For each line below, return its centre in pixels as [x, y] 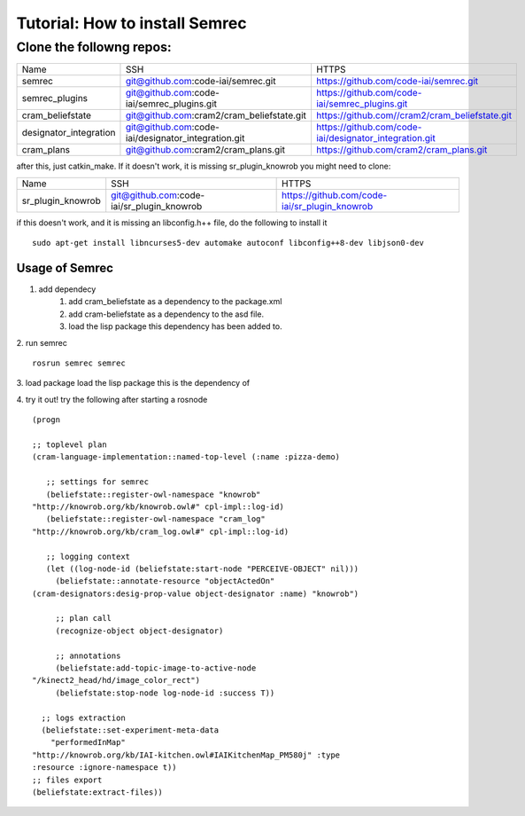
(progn [46, 420]
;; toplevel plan [69, 444]
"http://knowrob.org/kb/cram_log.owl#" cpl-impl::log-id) [161, 531]
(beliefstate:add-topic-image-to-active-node [156, 668]
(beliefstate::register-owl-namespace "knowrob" [153, 494]
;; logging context [88, 556]
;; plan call [84, 618]
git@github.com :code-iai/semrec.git [201, 82]
